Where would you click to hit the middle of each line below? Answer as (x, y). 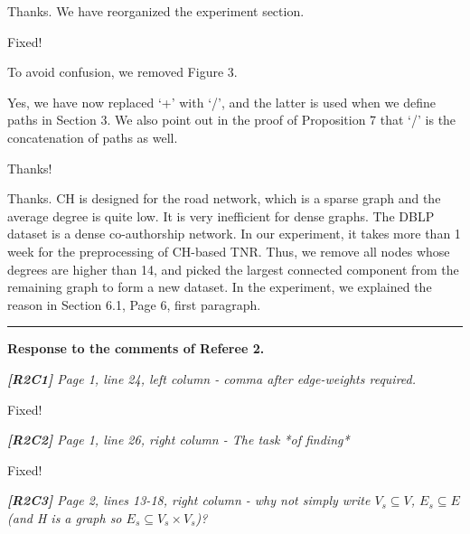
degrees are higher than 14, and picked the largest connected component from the (233, 269)
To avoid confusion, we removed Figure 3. (122, 72)
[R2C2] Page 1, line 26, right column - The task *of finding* (179, 440)
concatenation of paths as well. (93, 137)
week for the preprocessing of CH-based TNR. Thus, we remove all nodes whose (229, 251)
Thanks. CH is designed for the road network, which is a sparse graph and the (224, 198)
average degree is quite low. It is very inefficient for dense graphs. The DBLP (221, 215)
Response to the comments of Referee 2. (136, 348)
